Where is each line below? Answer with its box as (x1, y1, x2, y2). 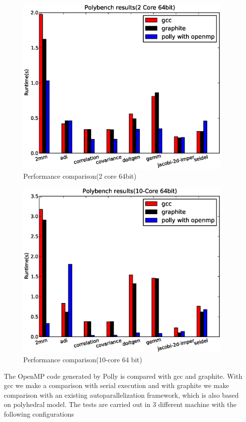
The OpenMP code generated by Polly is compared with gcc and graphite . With (4, 371, 243, 381)
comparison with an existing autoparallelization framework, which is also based (4, 389, 239, 400)
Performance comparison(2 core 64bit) (23, 170, 137, 181)
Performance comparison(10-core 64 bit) (23, 354, 142, 365)
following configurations (4, 409, 74, 419)
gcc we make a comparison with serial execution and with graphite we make (4, 380, 229, 390)
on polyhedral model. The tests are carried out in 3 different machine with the (4, 399, 237, 409)
